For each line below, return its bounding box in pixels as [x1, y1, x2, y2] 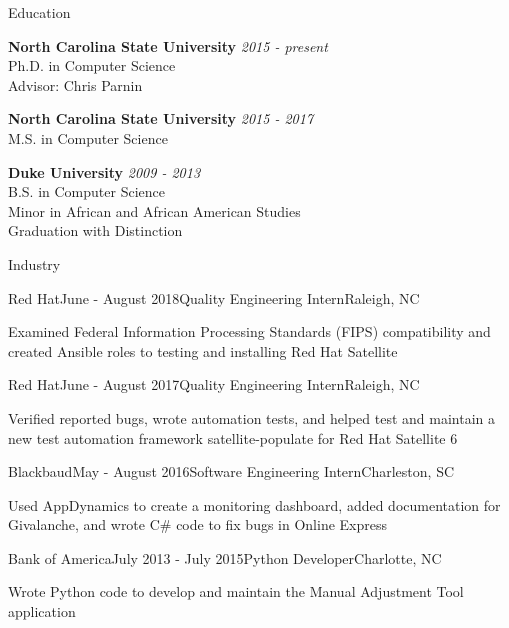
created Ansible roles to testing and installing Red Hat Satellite [8, 340, 398, 361]
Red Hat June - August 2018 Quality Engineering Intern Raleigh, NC [8, 287, 420, 308]
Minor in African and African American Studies [8, 200, 301, 221]
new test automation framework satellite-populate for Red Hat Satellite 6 [8, 427, 458, 448]
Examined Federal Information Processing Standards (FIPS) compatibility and [8, 321, 491, 342]
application [8, 601, 76, 622]
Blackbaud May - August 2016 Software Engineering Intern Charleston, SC [8, 461, 455, 482]
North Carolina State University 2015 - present [8, 35, 328, 56]
